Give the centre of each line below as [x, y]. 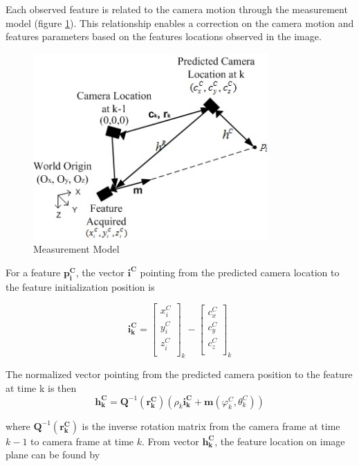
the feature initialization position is [80, 286]
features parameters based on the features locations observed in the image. [164, 36]
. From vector [171, 441]
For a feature [33, 272]
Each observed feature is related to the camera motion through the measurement [177, 9]
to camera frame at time [82, 441]
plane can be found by [53, 455]
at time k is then [41, 388]
